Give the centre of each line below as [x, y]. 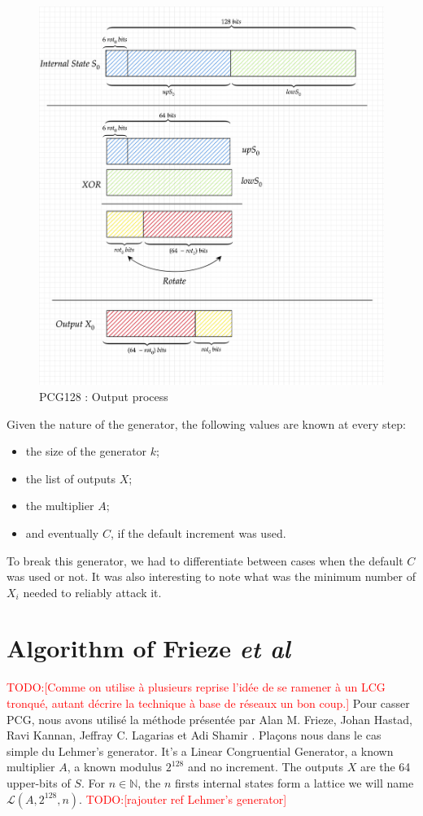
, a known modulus [115, 767]
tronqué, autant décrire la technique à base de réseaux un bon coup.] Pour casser [208, 703]
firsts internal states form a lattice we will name [294, 782]
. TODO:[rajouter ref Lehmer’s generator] [183, 799]
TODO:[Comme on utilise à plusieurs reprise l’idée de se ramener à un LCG [196, 687]
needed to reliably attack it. [92, 592]
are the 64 [385, 767]
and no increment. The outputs [265, 767]
